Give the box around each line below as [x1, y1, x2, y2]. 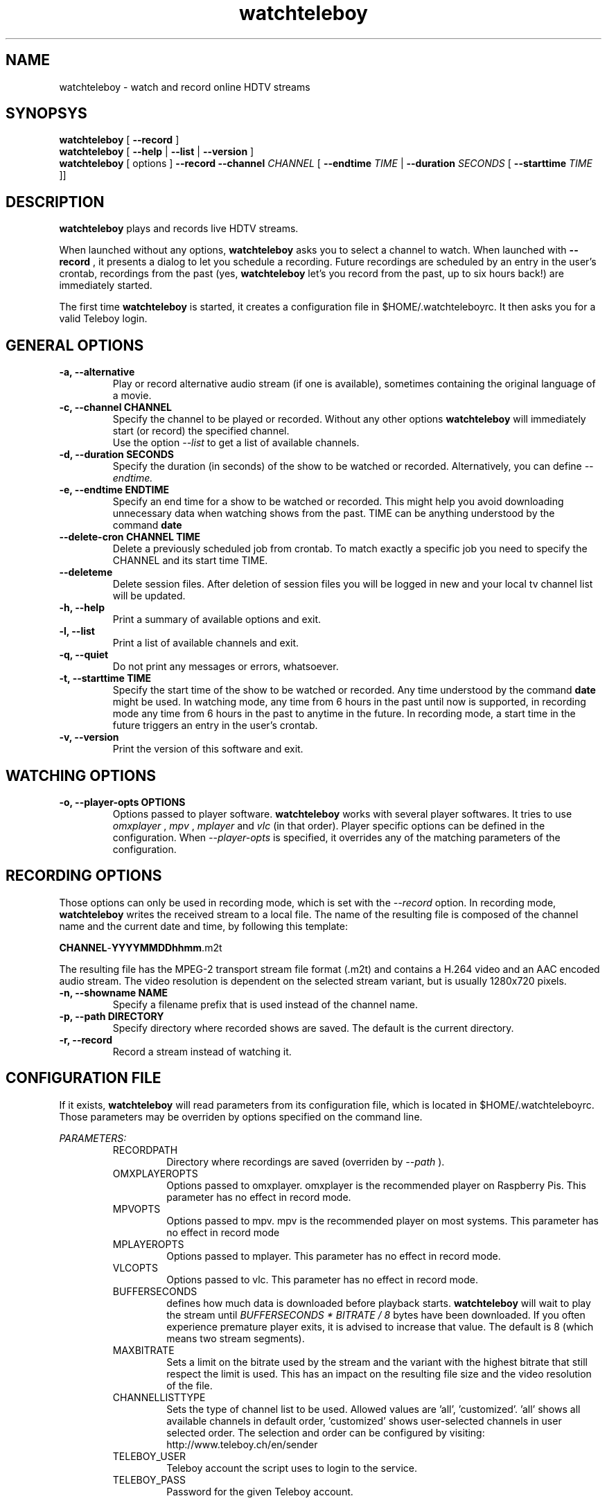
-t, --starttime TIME [59, 672, 152, 685]
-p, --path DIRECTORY [59, 1010, 164, 1022]
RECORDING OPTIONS [6, 867, 162, 885]
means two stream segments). [166, 1332, 305, 1344]
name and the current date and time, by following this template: [59, 920, 348, 932]
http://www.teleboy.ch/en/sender [166, 1438, 318, 1450]
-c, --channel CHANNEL [59, 401, 172, 414]
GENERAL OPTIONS [6, 336, 144, 354]
